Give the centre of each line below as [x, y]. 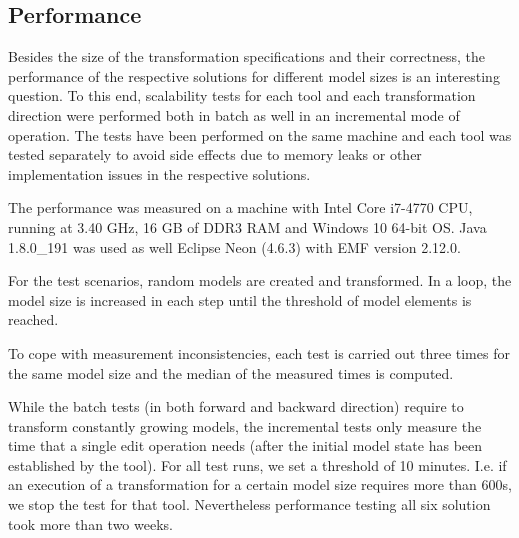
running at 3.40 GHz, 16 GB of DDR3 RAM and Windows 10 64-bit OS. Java [247, 226]
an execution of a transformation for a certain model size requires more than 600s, [260, 484]
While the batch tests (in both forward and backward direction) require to [236, 406]
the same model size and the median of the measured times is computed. [231, 372]
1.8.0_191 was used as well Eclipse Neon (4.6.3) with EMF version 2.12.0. [234, 246]
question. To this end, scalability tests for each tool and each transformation [242, 95]
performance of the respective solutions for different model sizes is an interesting [254, 75]
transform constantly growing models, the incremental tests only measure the [245, 425]
